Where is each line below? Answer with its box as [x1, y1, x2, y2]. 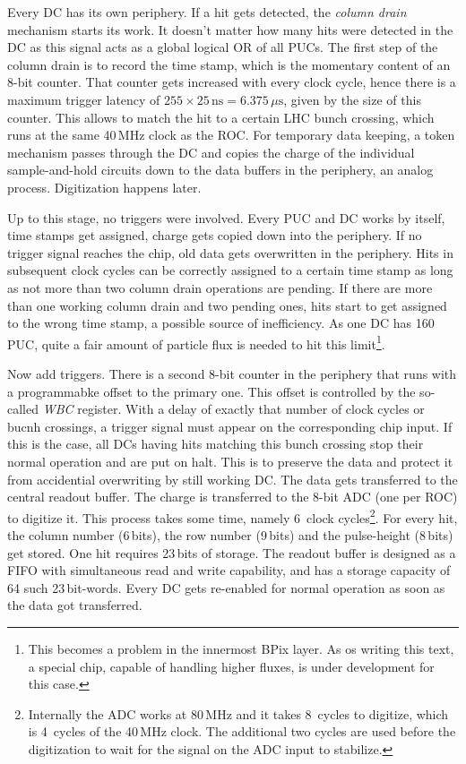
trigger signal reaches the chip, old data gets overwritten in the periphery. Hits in [7, 243, 453, 262]
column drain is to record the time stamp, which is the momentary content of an [7, 55, 451, 73]
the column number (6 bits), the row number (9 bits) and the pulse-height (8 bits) [7, 525, 453, 544]
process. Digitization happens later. [7, 177, 202, 196]
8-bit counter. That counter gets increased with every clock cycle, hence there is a [7, 73, 456, 91]
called [7, 399, 39, 418]
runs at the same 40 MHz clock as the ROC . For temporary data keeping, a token [7, 125, 455, 144]
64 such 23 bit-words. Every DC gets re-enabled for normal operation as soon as [7, 578, 445, 597]
